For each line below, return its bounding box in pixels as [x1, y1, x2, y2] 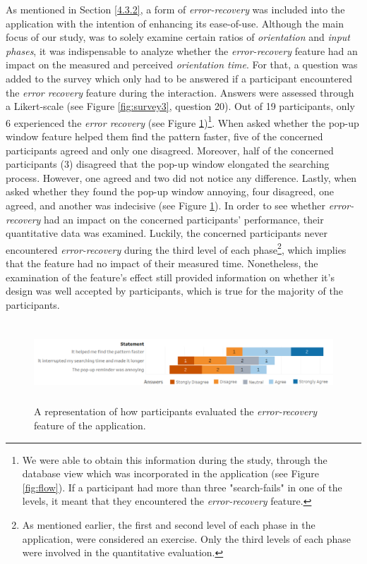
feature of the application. [34, 417, 146, 432]
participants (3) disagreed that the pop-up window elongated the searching [6, 157, 330, 171]
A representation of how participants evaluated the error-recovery [34, 404, 318, 419]
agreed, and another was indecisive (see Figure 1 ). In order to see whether [6, 197, 325, 212]
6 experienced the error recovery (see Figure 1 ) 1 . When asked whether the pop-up [6, 113, 359, 130]
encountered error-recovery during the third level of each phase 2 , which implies [6, 240, 347, 257]
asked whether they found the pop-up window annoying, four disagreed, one [6, 184, 335, 199]
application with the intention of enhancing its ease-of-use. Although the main [6, 16, 344, 30]
